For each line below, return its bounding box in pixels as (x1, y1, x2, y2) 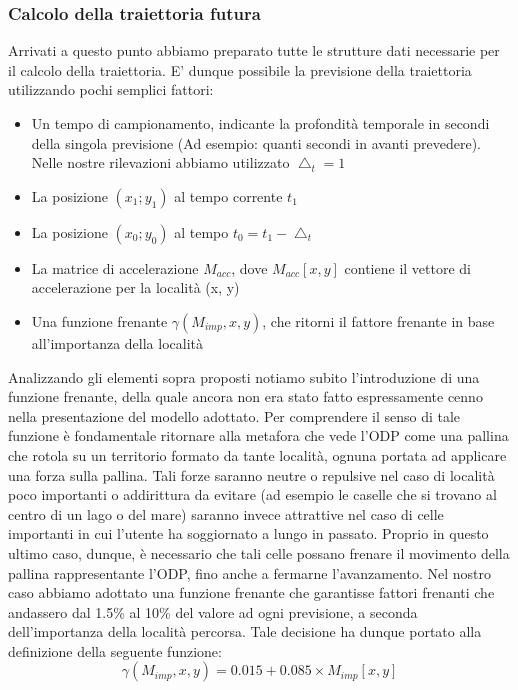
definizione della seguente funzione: (8, 640, 222, 661)
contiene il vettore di (344, 257, 471, 278)
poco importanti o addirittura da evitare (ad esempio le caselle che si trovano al (8, 484, 497, 505)
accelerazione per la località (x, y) (31, 277, 240, 298)
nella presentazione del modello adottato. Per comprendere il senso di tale (8, 405, 461, 426)
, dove (231, 257, 268, 278)
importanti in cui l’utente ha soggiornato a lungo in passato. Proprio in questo (8, 523, 489, 544)
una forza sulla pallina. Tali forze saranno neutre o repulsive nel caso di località (8, 464, 495, 485)
